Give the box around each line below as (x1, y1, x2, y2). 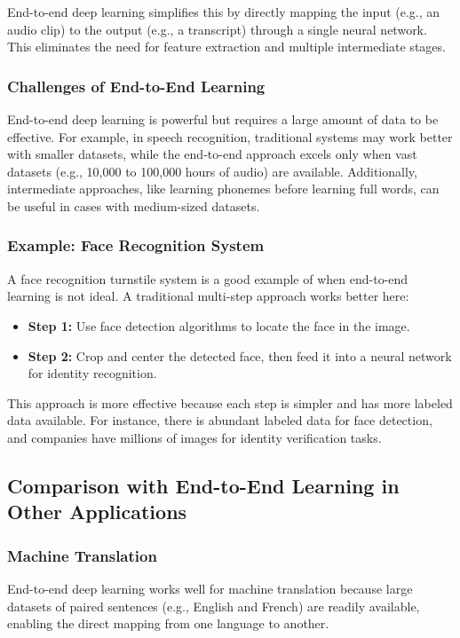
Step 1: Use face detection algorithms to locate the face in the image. (28, 316, 410, 335)
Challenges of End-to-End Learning (7, 75, 266, 97)
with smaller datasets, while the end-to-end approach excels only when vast (7, 145, 417, 163)
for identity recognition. (28, 364, 157, 382)
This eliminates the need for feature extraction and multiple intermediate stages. (7, 37, 446, 56)
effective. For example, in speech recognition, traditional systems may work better (7, 127, 453, 146)
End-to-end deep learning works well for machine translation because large (7, 579, 413, 597)
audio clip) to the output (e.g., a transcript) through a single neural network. (7, 20, 427, 38)
